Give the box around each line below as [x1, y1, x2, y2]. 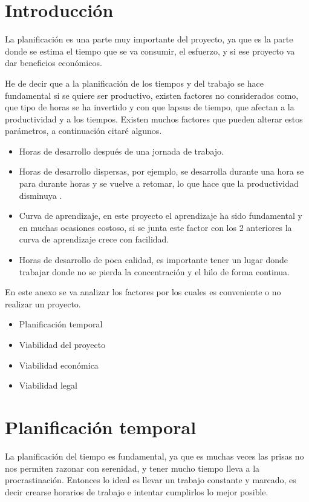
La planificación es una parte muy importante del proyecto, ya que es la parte [5, 33, 293, 45]
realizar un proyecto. [5, 297, 81, 310]
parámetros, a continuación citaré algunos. [5, 124, 162, 137]
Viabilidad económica [19, 358, 99, 371]
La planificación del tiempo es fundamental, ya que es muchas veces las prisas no [5, 449, 304, 462]
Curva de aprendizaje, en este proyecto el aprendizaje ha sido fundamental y [19, 209, 302, 222]
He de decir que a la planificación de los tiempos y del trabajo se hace [5, 76, 264, 89]
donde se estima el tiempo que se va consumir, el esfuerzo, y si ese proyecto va [5, 44, 295, 57]
